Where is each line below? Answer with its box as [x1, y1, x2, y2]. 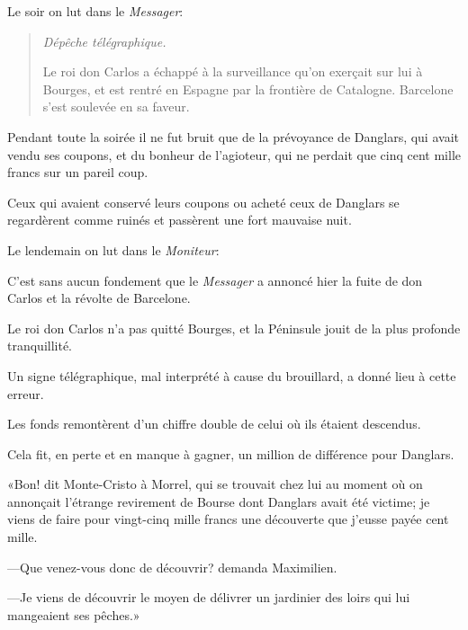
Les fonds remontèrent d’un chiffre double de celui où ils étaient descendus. [7, 414, 421, 433]
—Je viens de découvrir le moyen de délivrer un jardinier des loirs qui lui [7, 588, 410, 607]
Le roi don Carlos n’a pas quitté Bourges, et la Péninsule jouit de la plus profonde [7, 318, 461, 337]
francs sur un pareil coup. [7, 163, 148, 182]
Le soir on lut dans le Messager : [7, 2, 184, 20]
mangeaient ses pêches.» [7, 605, 140, 624]
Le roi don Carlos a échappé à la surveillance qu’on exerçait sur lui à [42, 62, 423, 81]
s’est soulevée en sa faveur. [42, 97, 190, 116]
